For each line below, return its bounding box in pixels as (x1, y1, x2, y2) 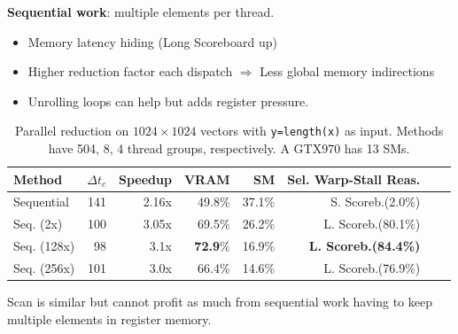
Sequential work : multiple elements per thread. (7, 3, 275, 20)
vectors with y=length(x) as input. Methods (200, 121, 444, 140)
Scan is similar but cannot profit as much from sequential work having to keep (7, 292, 432, 311)
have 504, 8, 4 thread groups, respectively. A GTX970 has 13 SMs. (48, 139, 410, 158)
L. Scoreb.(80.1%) (323, 214, 421, 233)
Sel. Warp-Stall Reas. (287, 169, 421, 188)
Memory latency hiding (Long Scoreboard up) (27, 32, 277, 50)
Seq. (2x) (13, 214, 63, 233)
